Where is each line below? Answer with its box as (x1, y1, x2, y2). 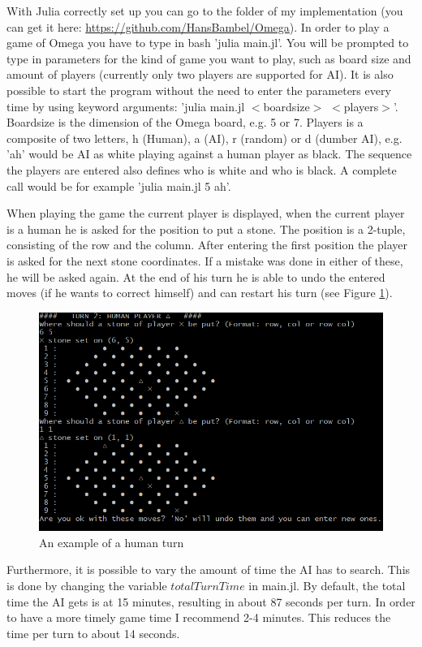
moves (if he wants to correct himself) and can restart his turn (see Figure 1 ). (6, 284, 393, 301)
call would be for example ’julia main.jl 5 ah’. (6, 177, 231, 194)
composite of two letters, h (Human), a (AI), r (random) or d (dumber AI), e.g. (6, 129, 403, 146)
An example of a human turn (39, 533, 184, 550)
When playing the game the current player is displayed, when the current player (6, 205, 405, 222)
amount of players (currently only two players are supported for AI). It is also (6, 66, 394, 83)
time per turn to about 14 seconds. (6, 624, 180, 641)
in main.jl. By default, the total (248, 576, 406, 593)
